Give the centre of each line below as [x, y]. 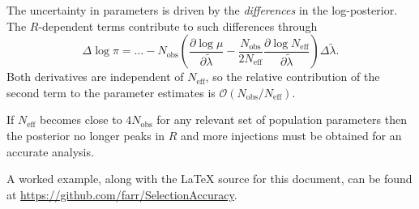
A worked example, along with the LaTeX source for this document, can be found [209, 179]
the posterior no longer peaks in [86, 135]
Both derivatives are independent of [95, 77]
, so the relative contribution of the [293, 77]
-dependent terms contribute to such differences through [178, 26]
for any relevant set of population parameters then [282, 119]
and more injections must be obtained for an [291, 135]
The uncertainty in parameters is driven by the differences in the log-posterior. [202, 10]
